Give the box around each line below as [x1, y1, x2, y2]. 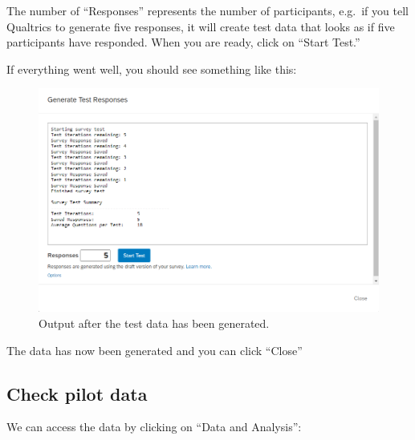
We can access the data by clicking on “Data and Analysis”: [6, 418, 302, 435]
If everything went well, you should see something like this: [6, 60, 297, 77]
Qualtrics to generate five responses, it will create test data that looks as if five [6, 18, 395, 34]
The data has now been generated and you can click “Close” [6, 341, 303, 358]
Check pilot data [6, 381, 148, 406]
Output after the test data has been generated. [39, 315, 270, 332]
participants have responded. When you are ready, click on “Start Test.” [6, 34, 360, 50]
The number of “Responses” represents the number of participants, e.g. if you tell [6, 2, 409, 18]
